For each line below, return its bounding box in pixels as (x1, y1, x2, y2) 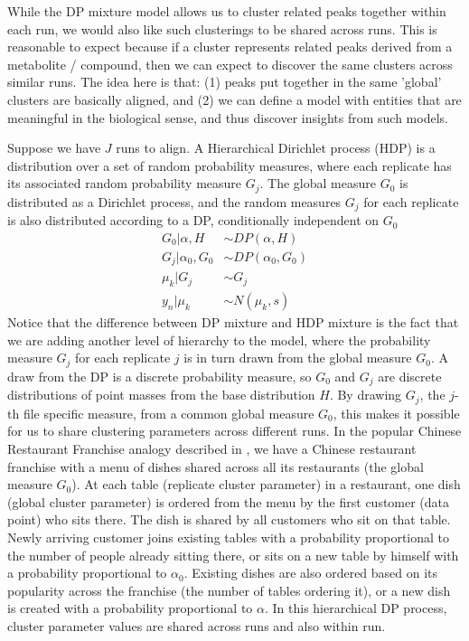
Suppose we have (7, 138, 101, 157)
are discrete (378, 366, 442, 385)
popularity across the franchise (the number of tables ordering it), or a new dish (7, 580, 451, 599)
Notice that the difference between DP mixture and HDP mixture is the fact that (7, 313, 459, 332)
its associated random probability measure (7, 174, 242, 193)
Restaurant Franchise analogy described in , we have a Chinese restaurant (7, 438, 417, 457)
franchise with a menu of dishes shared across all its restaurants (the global (7, 457, 424, 476)
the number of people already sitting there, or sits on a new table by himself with (7, 545, 459, 564)
